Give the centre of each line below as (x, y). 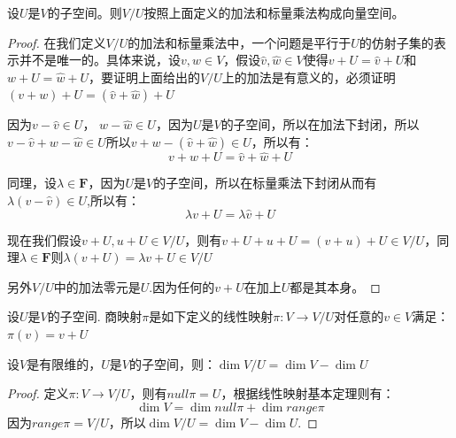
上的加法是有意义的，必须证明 (309, 77)
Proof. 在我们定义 (57, 42)
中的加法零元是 (97, 286)
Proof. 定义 (38, 393)
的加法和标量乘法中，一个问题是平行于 (240, 42)
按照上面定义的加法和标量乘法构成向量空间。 (274, 12)
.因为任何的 (182, 286)
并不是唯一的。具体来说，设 (100, 60)
